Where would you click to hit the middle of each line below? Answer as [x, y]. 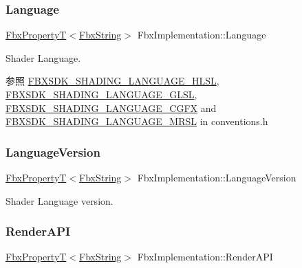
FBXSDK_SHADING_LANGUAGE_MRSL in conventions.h [137, 121]
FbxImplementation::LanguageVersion [217, 177]
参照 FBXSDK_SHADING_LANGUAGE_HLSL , [112, 81]
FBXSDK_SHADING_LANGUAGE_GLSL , [101, 94]
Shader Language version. [60, 200]
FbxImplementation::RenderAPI [205, 257]
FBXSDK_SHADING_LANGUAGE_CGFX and [111, 108]
